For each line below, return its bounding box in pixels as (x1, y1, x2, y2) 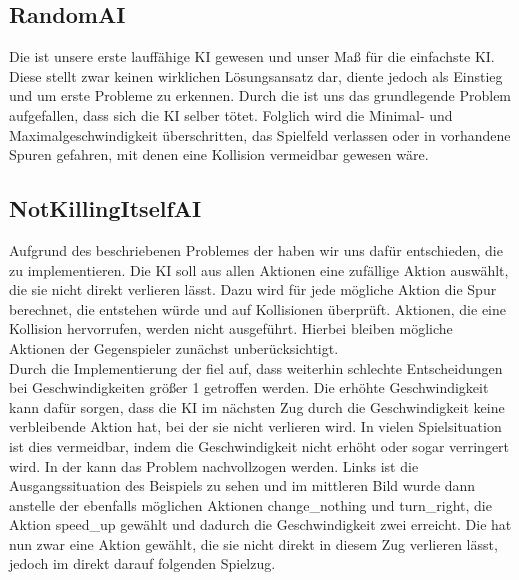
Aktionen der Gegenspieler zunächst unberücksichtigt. (9, 337, 339, 358)
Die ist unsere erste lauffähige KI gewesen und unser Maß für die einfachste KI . (9, 46, 495, 67)
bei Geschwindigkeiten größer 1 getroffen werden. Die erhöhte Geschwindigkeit (9, 377, 489, 398)
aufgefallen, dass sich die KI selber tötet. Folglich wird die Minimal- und (9, 104, 453, 125)
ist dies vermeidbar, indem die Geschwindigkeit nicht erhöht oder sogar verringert (9, 435, 510, 456)
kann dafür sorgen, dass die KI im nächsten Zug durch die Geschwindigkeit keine (9, 396, 505, 417)
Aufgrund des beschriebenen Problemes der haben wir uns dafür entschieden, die (9, 239, 503, 260)
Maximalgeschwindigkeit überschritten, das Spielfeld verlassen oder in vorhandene (9, 124, 511, 145)
